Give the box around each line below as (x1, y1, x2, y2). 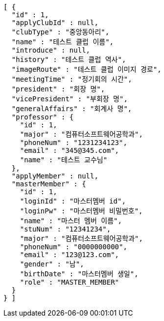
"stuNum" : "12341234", (20, 225, 111, 233)
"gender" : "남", (20, 260, 84, 268)
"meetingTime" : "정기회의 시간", (11, 75, 132, 83)
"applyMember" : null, (11, 172, 98, 180)
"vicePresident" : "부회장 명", (11, 95, 128, 103)
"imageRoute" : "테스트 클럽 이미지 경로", (11, 65, 162, 73)
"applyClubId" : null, (11, 19, 98, 27)
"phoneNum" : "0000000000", (20, 243, 127, 251)
